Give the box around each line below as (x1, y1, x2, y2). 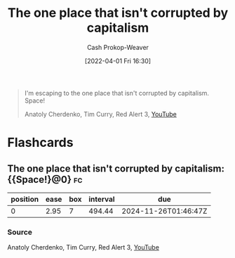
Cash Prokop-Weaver (86, 43, 149, 51)
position (11, 194, 39, 204)
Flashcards (7, 135, 74, 150)
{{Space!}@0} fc (7, 174, 83, 186)
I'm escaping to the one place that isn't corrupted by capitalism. (24, 89, 209, 97)
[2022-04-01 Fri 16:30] (84, 56, 152, 65)
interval (88, 194, 115, 204)
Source (7, 227, 33, 237)
